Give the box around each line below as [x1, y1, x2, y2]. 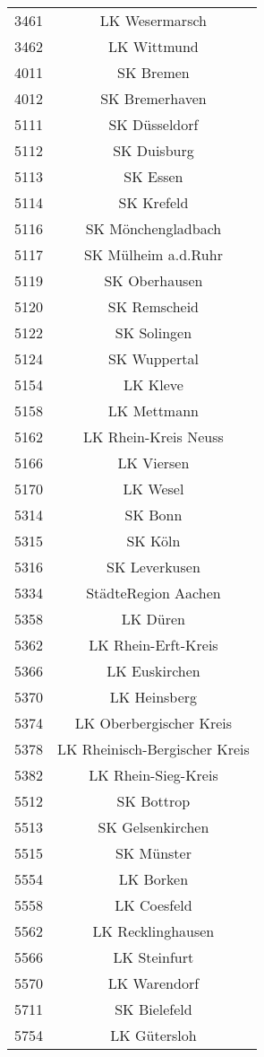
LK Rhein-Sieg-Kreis [89, 764, 218, 785]
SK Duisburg [113, 140, 194, 161]
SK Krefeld [118, 192, 189, 213]
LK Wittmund [108, 36, 199, 57]
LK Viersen [117, 452, 190, 473]
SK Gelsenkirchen [98, 817, 209, 837]
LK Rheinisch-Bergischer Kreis [57, 738, 250, 759]
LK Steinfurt [113, 947, 194, 967]
